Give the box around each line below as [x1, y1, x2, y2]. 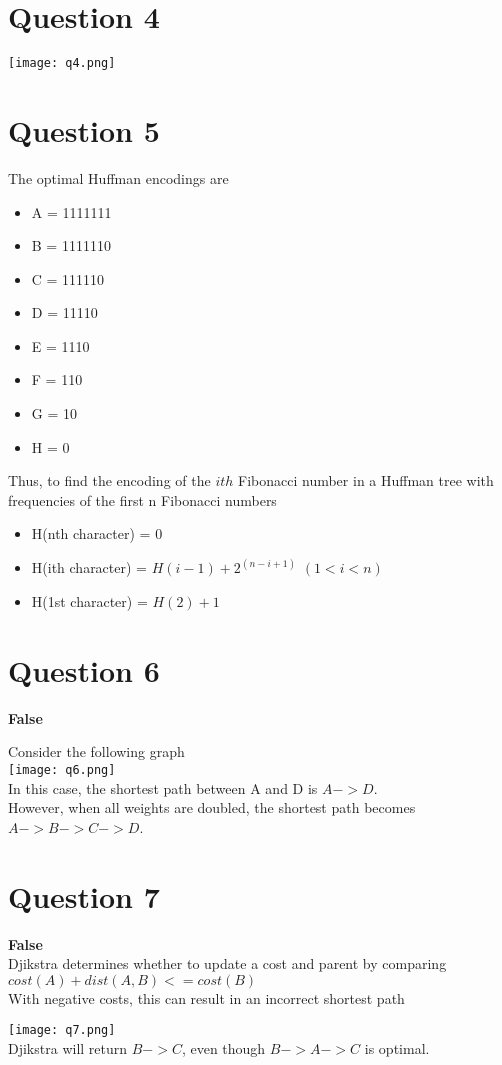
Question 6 [8, 649, 160, 690]
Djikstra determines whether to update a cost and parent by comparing [8, 953, 447, 974]
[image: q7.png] [8, 1023, 116, 1038]
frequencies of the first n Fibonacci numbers [8, 489, 277, 510]
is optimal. [364, 1037, 430, 1058]
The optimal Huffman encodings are [8, 167, 229, 188]
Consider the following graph [8, 741, 185, 762]
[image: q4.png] [8, 56, 116, 71]
